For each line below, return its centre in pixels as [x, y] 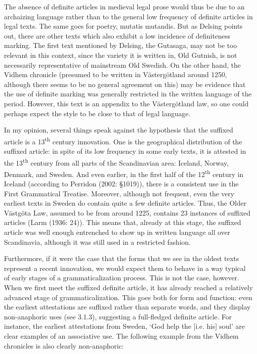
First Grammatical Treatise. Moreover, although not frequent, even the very [119, 193]
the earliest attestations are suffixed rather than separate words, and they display [127, 307]
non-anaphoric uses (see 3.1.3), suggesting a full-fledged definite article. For [118, 316]
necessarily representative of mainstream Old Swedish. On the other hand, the [122, 65]
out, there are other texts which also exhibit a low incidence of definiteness [117, 35]
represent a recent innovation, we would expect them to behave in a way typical [125, 268]
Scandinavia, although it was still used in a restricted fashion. [97, 242]
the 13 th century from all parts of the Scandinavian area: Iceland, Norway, [116, 162]
